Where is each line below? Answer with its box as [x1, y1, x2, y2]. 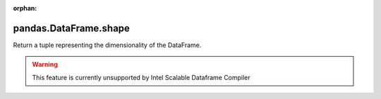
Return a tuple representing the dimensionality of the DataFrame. [13, 41, 202, 49]
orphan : [13, 4, 37, 12]
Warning [32, 60, 58, 69]
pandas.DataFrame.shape [13, 22, 131, 34]
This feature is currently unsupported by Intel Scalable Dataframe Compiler [32, 73, 250, 81]
